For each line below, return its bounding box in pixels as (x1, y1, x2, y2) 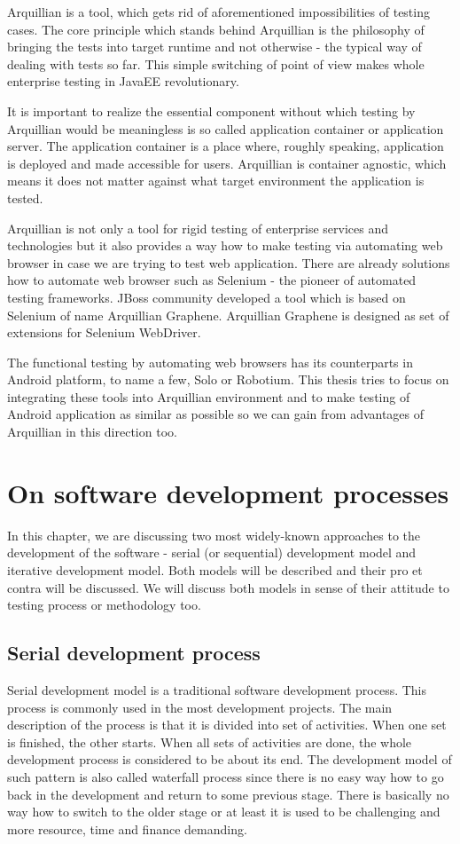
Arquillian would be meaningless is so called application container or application (7, 119, 444, 138)
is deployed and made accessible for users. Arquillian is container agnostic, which (7, 154, 447, 172)
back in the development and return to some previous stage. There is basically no (7, 785, 449, 803)
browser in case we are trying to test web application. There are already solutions (7, 253, 450, 272)
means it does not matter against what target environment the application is (7, 171, 425, 190)
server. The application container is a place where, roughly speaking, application (7, 137, 444, 155)
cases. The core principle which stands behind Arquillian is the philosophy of (7, 20, 425, 38)
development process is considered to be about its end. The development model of (7, 750, 452, 769)
